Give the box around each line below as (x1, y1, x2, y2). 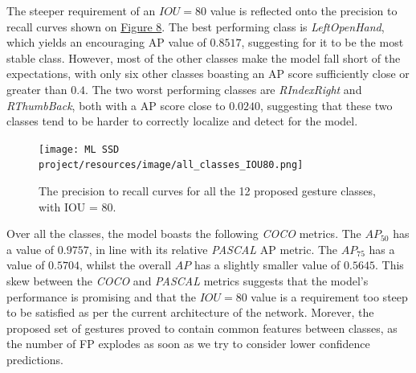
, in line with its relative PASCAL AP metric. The (88, 240, 338, 257)
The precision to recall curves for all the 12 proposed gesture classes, (39, 182, 376, 199)
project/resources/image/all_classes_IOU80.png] (39, 159, 304, 171)
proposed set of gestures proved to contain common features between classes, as (6, 319, 398, 336)
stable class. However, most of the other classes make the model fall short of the (6, 49, 401, 66)
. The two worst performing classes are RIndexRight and (85, 80, 362, 97)
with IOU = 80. (39, 198, 116, 215)
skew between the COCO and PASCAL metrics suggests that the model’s (6, 273, 369, 289)
